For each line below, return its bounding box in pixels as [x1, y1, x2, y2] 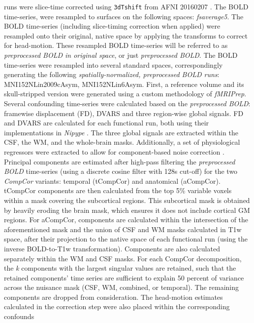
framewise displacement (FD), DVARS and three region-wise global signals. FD [4, 108, 244, 118]
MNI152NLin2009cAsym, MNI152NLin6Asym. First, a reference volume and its [4, 79, 244, 89]
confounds [4, 311, 34, 322]
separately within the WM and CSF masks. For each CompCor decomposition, [4, 253, 242, 263]
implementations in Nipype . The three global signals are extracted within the [4, 127, 238, 137]
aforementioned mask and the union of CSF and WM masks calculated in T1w [4, 224, 242, 234]
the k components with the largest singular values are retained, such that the [4, 263, 236, 273]
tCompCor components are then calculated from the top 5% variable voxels [4, 185, 232, 196]
